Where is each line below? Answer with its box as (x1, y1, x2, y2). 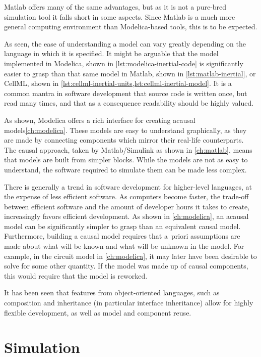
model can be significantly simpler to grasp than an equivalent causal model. (4, 220, 241, 231)
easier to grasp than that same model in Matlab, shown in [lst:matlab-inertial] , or (4, 68, 256, 78)
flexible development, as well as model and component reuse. (4, 307, 191, 318)
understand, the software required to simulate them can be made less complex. (4, 164, 247, 174)
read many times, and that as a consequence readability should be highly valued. (4, 98, 254, 108)
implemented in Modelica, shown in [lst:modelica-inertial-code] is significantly (4, 58, 243, 68)
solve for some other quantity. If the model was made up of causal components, (4, 260, 248, 271)
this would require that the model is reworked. (4, 270, 148, 281)
